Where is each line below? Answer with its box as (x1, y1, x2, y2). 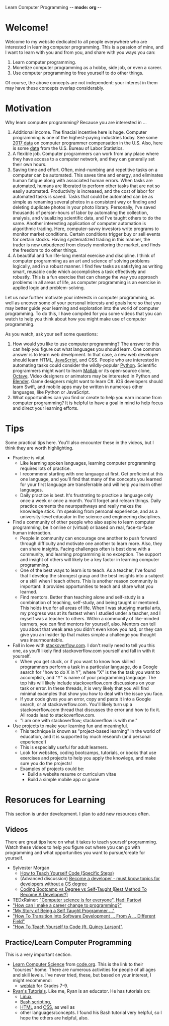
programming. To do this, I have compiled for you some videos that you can (5, 310, 162, 316)
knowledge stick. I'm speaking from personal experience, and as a (20, 508, 158, 514)
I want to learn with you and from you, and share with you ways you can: (5, 49, 156, 55)
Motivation (5, 103, 52, 114)
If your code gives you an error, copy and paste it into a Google (20, 696, 151, 702)
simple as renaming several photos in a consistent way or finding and (12, 199, 156, 205)
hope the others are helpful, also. (20, 1015, 89, 1021)
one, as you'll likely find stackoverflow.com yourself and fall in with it (12, 647, 155, 654)
